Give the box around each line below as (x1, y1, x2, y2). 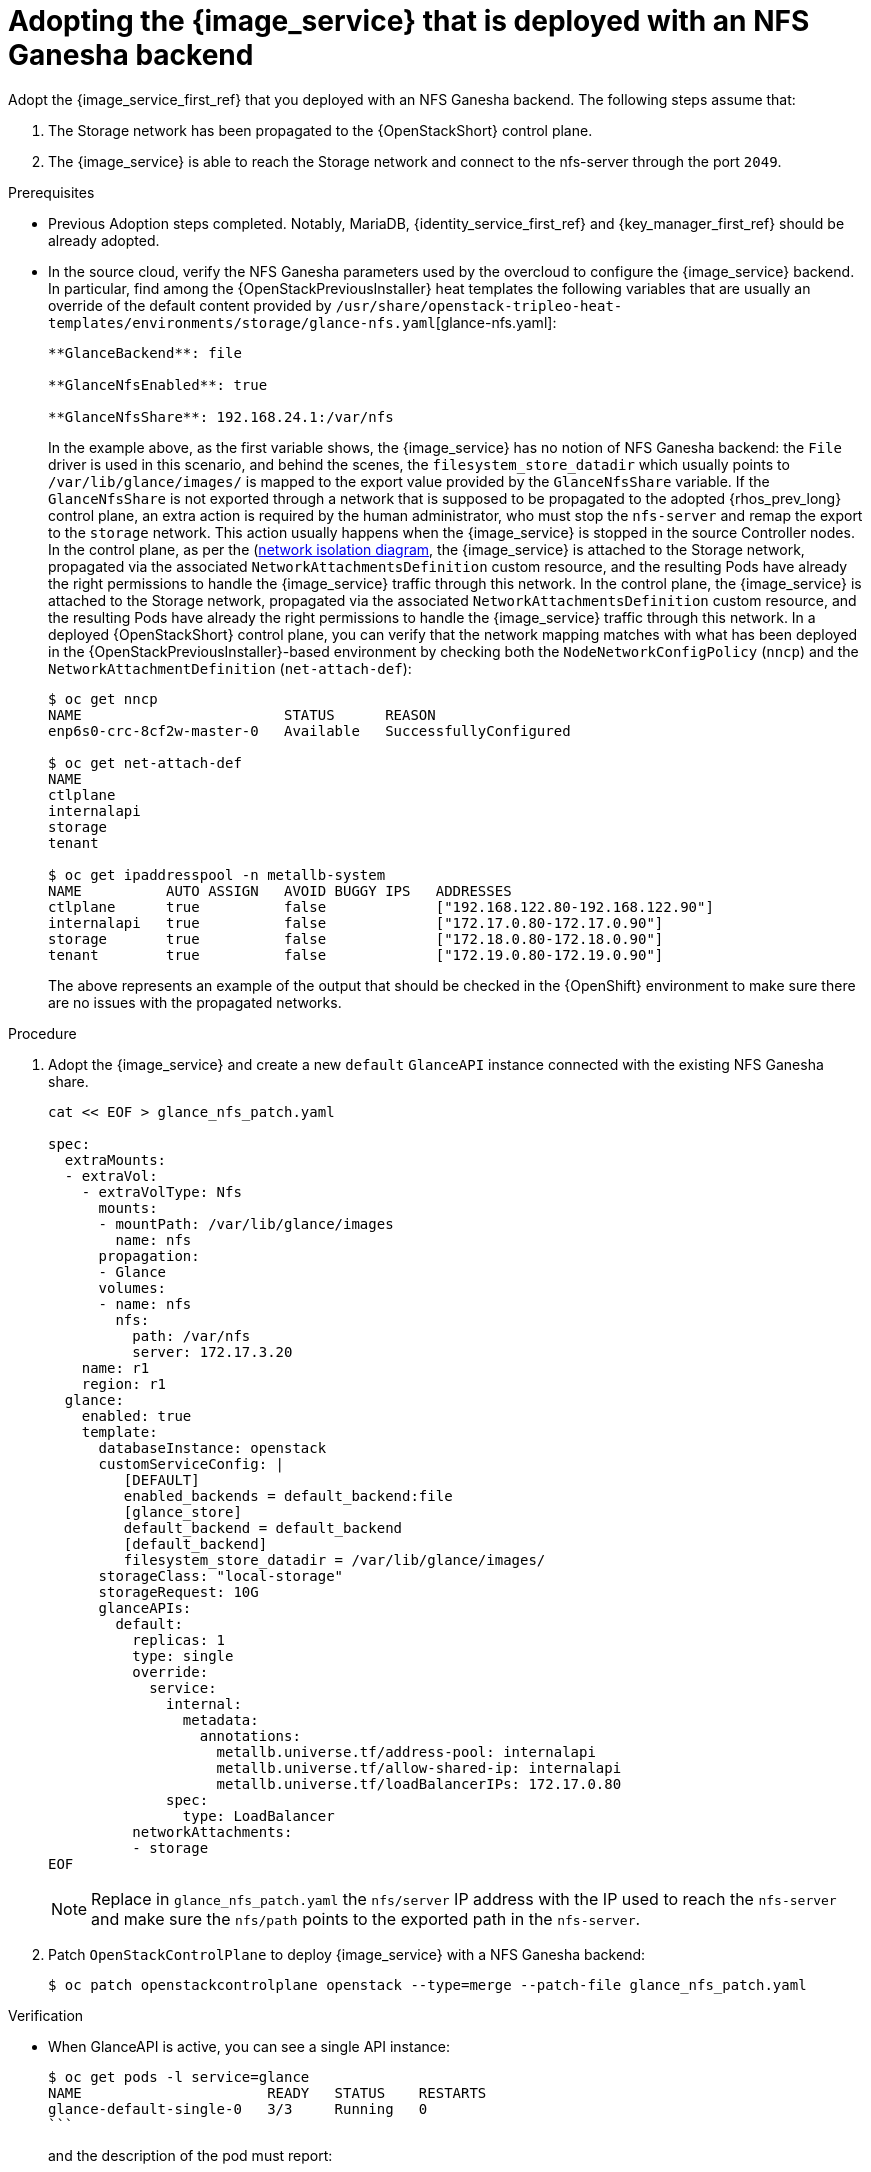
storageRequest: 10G (98, 1583, 259, 1600)
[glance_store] (123, 1503, 242, 1520)
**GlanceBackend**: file (48, 344, 242, 361)
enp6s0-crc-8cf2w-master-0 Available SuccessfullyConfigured (48, 722, 571, 739)
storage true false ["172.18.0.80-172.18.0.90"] (48, 930, 664, 947)
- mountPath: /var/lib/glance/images (98, 1215, 394, 1232)
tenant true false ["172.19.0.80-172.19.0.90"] (48, 946, 664, 963)
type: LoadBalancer (182, 1807, 335, 1824)
